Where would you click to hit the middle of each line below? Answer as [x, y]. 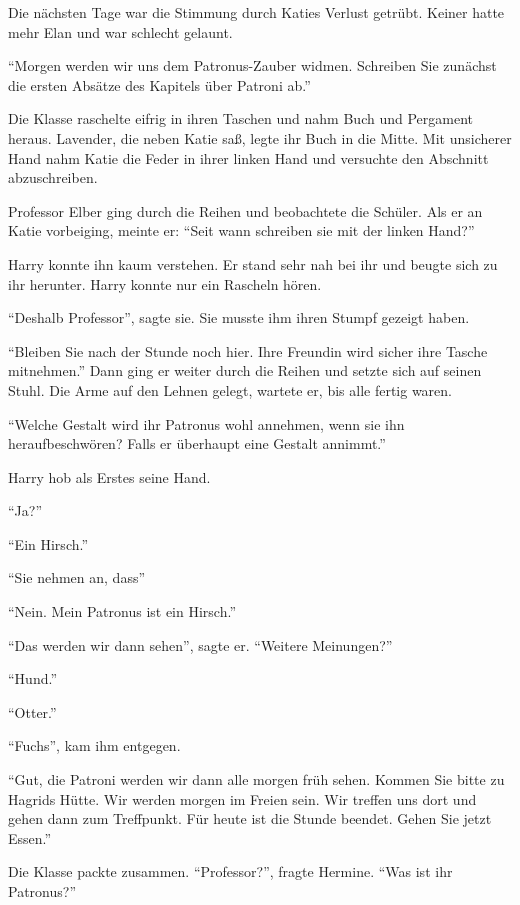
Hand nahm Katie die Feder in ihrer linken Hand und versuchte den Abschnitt [248, 157]
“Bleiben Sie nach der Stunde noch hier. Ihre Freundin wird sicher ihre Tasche [248, 350]
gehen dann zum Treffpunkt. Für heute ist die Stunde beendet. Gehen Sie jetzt [250, 818]
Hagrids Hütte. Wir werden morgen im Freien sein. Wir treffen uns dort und [242, 798]
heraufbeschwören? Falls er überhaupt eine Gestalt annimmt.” [197, 443]
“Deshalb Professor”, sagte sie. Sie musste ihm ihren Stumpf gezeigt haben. [239, 317]
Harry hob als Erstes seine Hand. [109, 476]
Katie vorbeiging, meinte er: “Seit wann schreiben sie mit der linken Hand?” [241, 230]
